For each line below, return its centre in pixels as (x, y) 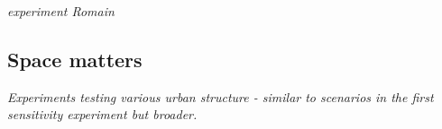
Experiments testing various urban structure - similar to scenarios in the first (221, 96)
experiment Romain (61, 11)
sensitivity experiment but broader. (102, 114)
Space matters (75, 59)
